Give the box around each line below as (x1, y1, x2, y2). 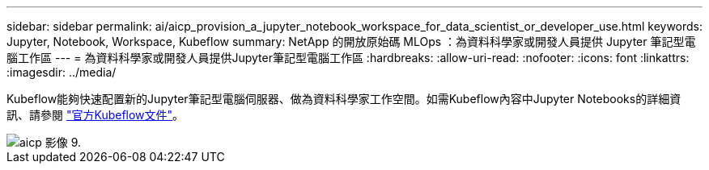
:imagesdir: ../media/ (6, 65, 117, 79)
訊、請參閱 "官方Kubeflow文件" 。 (6, 108, 185, 122)
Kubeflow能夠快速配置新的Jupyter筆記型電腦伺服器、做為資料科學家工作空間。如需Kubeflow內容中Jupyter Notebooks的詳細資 (6, 92, 681, 106)
